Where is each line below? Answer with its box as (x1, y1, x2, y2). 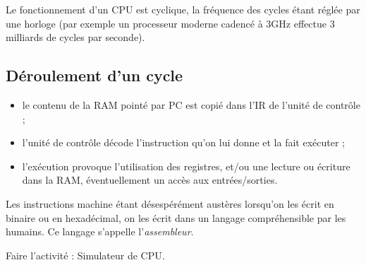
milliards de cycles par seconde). (6, 30, 145, 45)
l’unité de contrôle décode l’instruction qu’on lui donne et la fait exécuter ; (22, 135, 345, 150)
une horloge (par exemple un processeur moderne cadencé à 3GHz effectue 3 (6, 16, 335, 30)
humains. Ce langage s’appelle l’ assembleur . (6, 224, 194, 239)
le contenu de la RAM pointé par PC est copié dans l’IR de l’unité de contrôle (22, 97, 360, 112)
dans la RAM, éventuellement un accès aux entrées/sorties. (22, 172, 278, 187)
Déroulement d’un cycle (6, 64, 183, 86)
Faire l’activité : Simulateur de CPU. (6, 247, 165, 262)
